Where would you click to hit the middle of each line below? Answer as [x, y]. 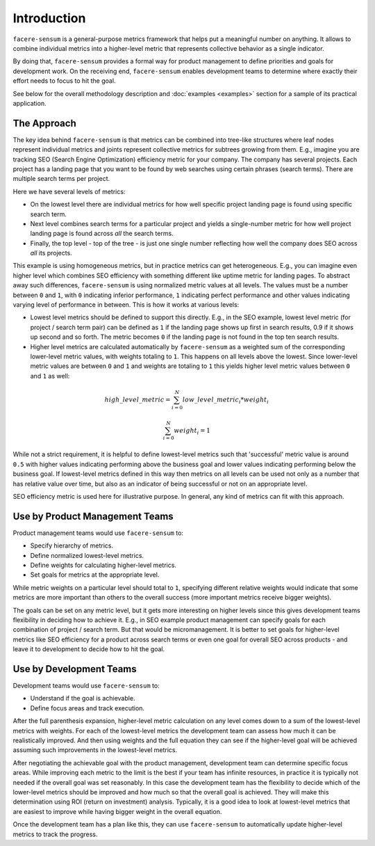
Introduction [49, 18]
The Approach [44, 123]
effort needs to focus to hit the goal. [64, 81]
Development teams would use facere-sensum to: [86, 686]
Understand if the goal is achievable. [83, 699]
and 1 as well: [50, 376]
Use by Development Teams [75, 669]
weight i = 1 [192, 431]
